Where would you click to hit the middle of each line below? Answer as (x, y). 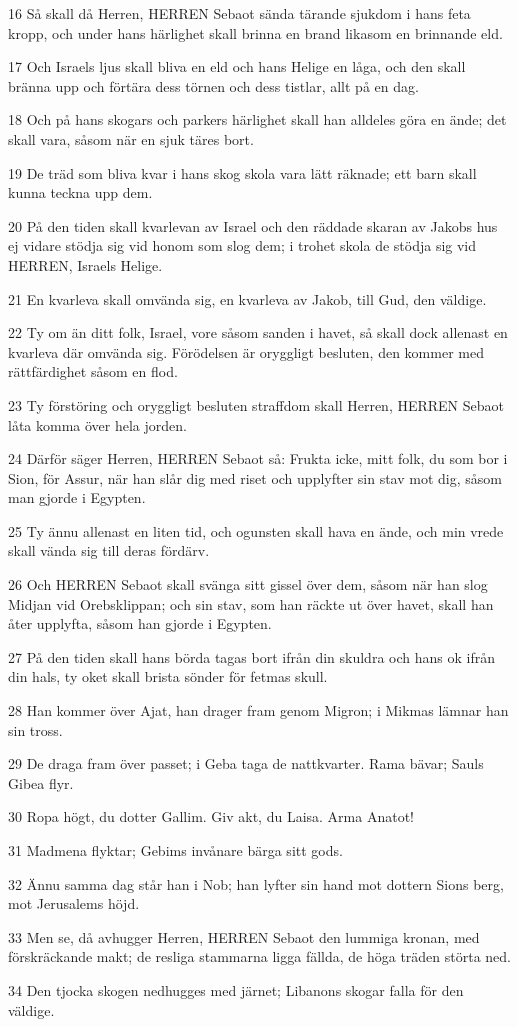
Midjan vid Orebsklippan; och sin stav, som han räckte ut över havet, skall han (251, 603)
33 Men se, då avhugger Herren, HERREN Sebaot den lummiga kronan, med (244, 936)
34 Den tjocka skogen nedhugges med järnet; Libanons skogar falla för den (236, 989)
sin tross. (35, 729)
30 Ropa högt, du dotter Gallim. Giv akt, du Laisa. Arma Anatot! (211, 816)
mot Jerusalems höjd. (74, 903)
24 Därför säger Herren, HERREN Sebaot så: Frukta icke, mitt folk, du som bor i (258, 458)
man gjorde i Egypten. (77, 497)
